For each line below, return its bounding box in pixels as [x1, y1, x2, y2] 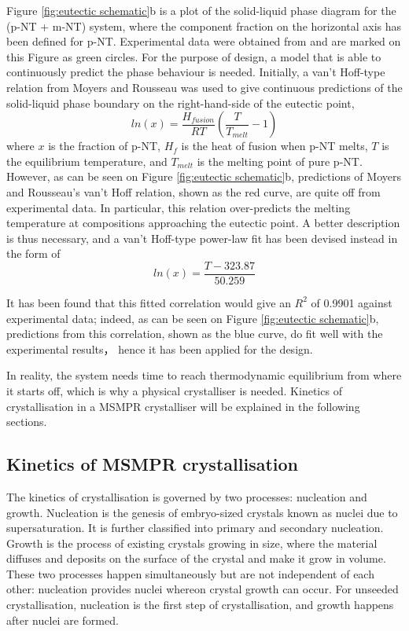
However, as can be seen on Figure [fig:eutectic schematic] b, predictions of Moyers [6, 168, 401, 185]
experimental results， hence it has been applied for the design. [6, 340, 313, 357]
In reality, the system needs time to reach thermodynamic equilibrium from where [6, 367, 402, 383]
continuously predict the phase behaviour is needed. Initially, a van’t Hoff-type [6, 64, 385, 80]
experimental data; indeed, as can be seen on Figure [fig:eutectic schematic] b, [6, 310, 379, 326]
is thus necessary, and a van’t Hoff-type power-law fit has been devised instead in [6, 229, 398, 246]
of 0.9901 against [311, 294, 392, 310]
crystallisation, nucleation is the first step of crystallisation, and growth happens [6, 596, 394, 613]
